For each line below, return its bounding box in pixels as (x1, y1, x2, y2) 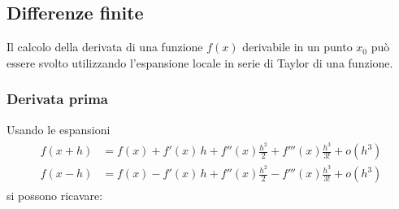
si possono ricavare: (7, 187, 103, 204)
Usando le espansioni (7, 120, 111, 137)
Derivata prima (7, 89, 109, 109)
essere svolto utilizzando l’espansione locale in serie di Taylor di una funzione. (7, 54, 393, 71)
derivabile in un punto (242, 38, 353, 55)
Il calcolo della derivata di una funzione (7, 38, 203, 55)
